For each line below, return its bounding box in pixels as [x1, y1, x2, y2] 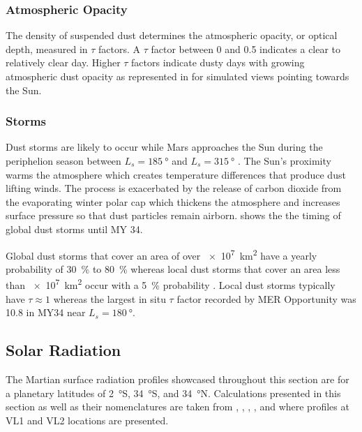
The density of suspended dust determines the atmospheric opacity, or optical [6, 28, 338, 43]
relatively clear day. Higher [6, 55, 121, 70]
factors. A [98, 41, 141, 56]
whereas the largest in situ [53, 291, 166, 306]
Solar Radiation [6, 339, 121, 361]
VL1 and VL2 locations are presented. [6, 412, 169, 427]
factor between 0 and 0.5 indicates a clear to [151, 41, 341, 56]
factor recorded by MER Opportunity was [176, 291, 356, 306]
